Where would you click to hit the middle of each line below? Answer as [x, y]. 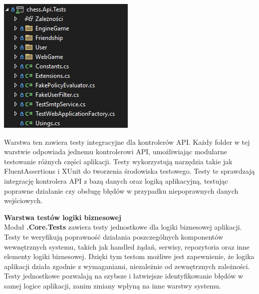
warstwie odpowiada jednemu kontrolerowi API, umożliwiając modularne [116, 151]
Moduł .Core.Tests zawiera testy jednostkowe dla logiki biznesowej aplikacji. [123, 227]
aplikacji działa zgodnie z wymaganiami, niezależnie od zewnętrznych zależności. [127, 266]
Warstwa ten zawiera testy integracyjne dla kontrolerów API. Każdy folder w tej [127, 142]
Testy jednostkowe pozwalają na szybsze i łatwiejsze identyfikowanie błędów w [124, 276]
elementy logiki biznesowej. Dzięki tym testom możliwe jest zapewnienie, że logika [129, 256]
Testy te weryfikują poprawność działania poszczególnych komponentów [114, 236]
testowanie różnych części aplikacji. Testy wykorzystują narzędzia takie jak [118, 161]
